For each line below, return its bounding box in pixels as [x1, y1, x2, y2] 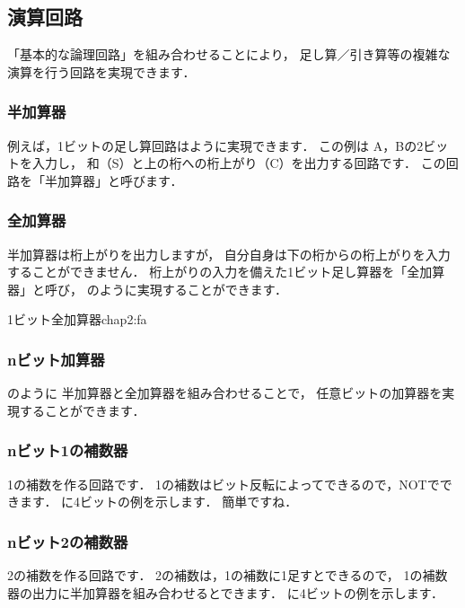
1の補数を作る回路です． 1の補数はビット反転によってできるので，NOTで [7, 474, 440, 493]
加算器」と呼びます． [57, 171, 183, 189]
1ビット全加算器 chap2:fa [7, 310, 147, 329]
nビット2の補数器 [7, 530, 128, 552]
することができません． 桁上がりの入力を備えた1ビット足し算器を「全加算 [7, 262, 445, 281]
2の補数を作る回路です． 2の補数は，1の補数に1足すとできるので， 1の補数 [7, 566, 448, 585]
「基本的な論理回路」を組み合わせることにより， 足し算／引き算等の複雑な [7, 45, 451, 64]
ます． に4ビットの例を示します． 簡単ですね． [19, 492, 298, 511]
